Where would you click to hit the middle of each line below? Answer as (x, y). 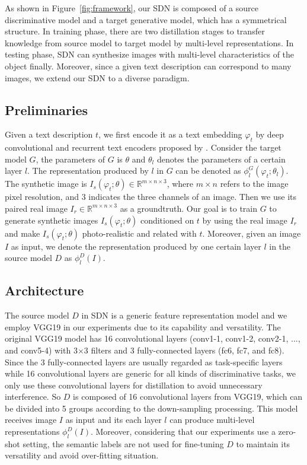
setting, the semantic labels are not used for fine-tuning (123, 443)
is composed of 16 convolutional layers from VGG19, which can (188, 396)
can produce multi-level (212, 420)
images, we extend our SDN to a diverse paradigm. (97, 77)
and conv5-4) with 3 (41, 350)
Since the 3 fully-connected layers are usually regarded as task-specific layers (144, 362)
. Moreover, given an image (252, 233)
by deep (270, 134)
